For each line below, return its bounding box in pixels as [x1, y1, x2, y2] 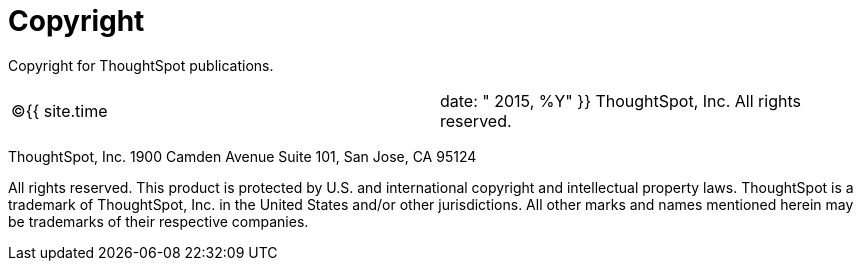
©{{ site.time [11, 100, 108, 121]
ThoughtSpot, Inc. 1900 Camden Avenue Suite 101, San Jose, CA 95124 [8, 147, 477, 165]
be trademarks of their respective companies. [8, 212, 309, 230]
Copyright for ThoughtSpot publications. [8, 56, 274, 74]
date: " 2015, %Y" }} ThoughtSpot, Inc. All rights [440, 90, 801, 111]
